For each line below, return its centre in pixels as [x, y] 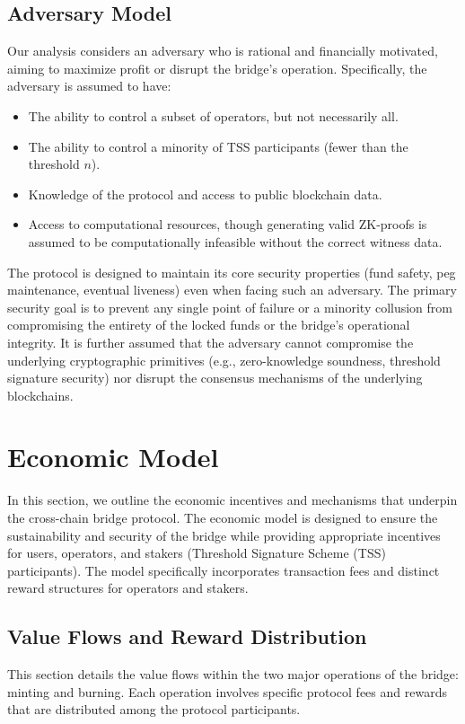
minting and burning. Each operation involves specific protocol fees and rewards [227, 691]
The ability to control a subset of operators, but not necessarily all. [213, 115]
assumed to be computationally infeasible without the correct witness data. [235, 241]
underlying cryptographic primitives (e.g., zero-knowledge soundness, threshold [224, 360]
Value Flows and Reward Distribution [187, 636]
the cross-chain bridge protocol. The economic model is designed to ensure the [223, 518]
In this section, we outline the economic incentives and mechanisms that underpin [232, 500]
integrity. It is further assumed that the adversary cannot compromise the [211, 342]
